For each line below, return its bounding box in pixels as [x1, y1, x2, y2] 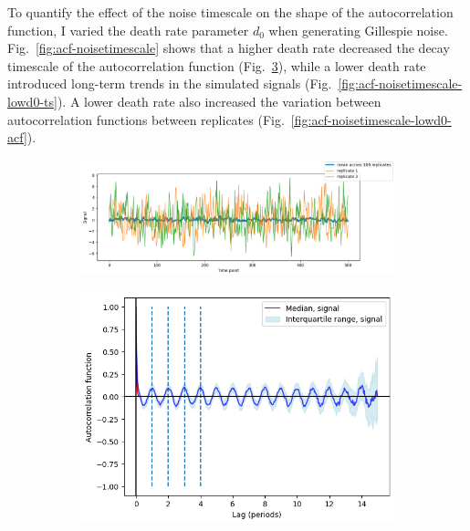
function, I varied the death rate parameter [7, 20, 249, 39]
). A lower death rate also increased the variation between [57, 91, 381, 110]
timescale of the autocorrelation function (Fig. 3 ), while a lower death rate [7, 56, 426, 75]
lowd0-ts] [7, 91, 57, 110]
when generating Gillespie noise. [268, 20, 448, 39]
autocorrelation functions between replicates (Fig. [7, 109, 285, 129]
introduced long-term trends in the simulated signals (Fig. [7, 74, 332, 93]
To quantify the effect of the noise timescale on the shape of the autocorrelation [7, 3, 454, 21]
